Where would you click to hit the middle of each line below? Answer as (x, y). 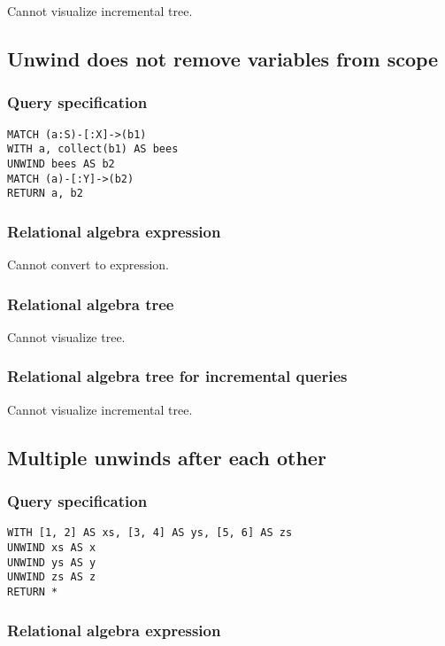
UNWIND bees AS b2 (61, 163)
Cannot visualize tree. (66, 336)
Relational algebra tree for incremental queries (177, 376)
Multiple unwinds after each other (167, 457)
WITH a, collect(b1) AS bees (93, 149)
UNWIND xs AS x (52, 547)
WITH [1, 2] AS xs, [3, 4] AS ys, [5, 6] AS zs (150, 533)
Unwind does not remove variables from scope (223, 58)
